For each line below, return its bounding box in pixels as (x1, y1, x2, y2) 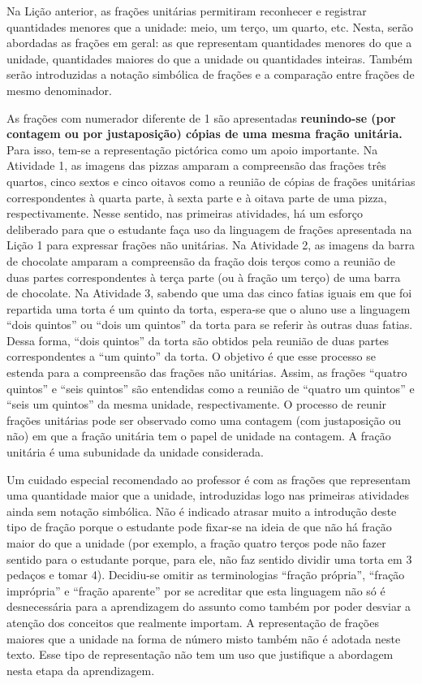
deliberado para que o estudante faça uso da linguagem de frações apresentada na (6, 220, 412, 237)
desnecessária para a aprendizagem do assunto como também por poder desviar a (6, 598, 411, 615)
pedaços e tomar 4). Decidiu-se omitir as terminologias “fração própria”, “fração (6, 566, 405, 583)
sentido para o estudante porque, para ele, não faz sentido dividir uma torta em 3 (6, 550, 412, 567)
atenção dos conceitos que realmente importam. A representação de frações (6, 613, 379, 630)
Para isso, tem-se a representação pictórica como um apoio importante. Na (6, 141, 378, 158)
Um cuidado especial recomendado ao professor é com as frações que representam (6, 470, 411, 487)
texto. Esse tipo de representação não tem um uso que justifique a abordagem (6, 646, 394, 663)
